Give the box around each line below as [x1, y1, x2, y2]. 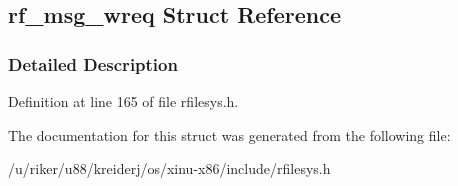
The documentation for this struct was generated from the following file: [8, 124, 451, 145]
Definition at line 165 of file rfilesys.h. [8, 91, 239, 111]
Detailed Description [8, 51, 178, 76]
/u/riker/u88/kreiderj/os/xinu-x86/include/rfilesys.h [8, 158, 331, 179]
